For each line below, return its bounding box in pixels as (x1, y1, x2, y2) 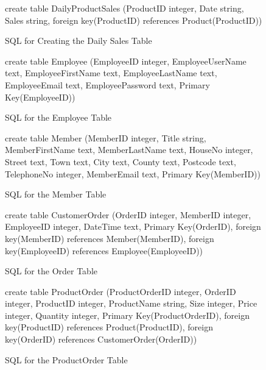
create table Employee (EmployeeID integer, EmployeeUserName (5, 54, 247, 67)
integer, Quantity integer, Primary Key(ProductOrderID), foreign (5, 308, 250, 321)
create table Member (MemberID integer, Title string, (5, 131, 206, 144)
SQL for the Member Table (5, 188, 107, 201)
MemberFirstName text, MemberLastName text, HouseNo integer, (5, 143, 253, 156)
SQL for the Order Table (5, 265, 97, 277)
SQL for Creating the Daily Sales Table (5, 34, 152, 47)
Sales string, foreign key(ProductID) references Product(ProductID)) (5, 13, 262, 26)
